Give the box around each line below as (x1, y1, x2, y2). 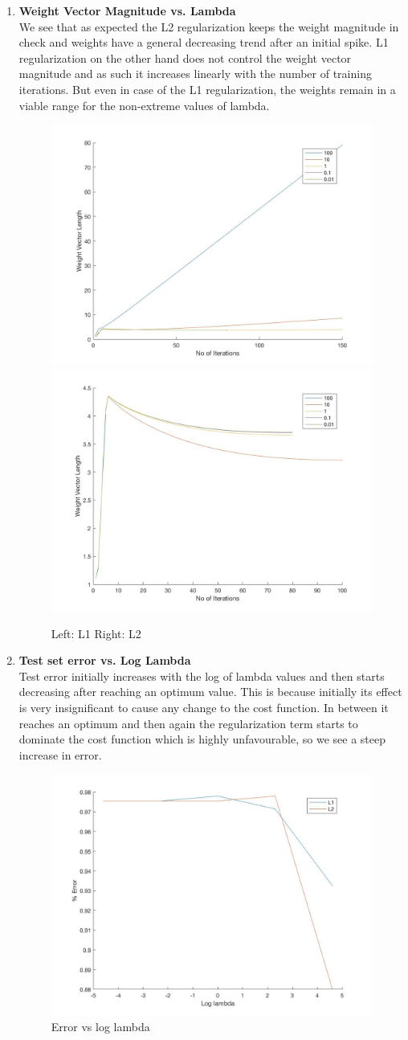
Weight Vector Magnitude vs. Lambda (18, 2, 236, 18)
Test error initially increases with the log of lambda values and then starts (18, 667, 385, 684)
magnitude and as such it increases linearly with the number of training (18, 65, 372, 82)
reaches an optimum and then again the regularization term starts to (18, 714, 358, 731)
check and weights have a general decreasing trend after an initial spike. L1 (18, 34, 389, 51)
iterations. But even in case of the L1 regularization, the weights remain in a (18, 80, 396, 97)
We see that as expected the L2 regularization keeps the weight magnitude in (18, 18, 399, 35)
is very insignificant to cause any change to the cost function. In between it (18, 699, 389, 715)
